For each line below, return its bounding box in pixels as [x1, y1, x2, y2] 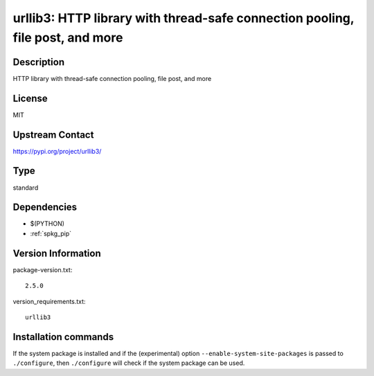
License [12, 92, 48, 104]
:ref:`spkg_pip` [30, 229, 72, 238]
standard [12, 183, 39, 192]
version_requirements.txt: [12, 297, 86, 305]
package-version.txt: [12, 265, 73, 274]
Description [12, 56, 65, 68]
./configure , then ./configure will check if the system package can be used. [12, 359, 245, 367]
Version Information [12, 247, 101, 259]
